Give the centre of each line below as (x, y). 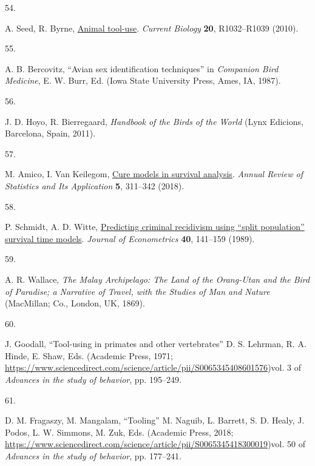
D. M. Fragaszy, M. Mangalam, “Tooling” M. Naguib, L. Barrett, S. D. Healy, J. (155, 420)
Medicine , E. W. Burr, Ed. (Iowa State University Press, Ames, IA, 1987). (143, 80)
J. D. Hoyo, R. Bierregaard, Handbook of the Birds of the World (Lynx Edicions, (154, 121)
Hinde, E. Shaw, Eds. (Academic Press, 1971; (89, 355)
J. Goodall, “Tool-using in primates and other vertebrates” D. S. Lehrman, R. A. (156, 344)
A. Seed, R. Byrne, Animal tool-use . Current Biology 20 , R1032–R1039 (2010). (152, 28)
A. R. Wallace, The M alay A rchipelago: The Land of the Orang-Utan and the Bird (157, 279)
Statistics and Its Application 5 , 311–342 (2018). (95, 185)
